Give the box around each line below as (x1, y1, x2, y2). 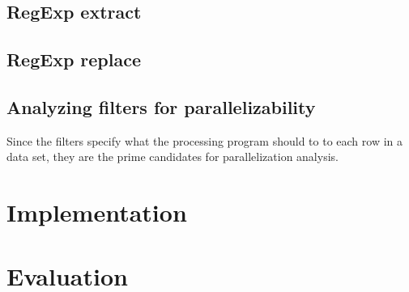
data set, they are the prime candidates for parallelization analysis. (6, 148, 339, 165)
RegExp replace (6, 47, 142, 72)
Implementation (6, 196, 187, 229)
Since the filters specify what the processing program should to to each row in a (6, 132, 403, 149)
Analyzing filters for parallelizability (6, 94, 316, 119)
